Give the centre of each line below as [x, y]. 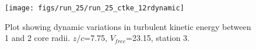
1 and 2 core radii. [38, 38]
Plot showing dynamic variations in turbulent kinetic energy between [128, 26]
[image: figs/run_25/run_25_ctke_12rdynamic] [94, 8]
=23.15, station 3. [158, 38]
